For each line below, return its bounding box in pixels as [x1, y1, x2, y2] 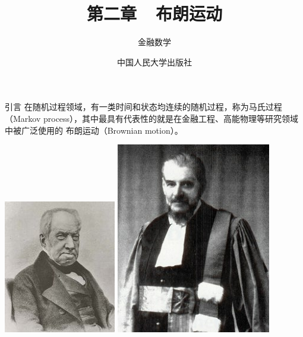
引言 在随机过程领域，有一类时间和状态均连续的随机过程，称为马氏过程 [5, 100, 282, 113]
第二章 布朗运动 [86, 1, 223, 26]
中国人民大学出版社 [117, 55, 192, 68]
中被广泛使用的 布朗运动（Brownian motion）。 [5, 124, 183, 136]
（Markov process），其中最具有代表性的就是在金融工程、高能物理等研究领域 [5, 112, 299, 124]
